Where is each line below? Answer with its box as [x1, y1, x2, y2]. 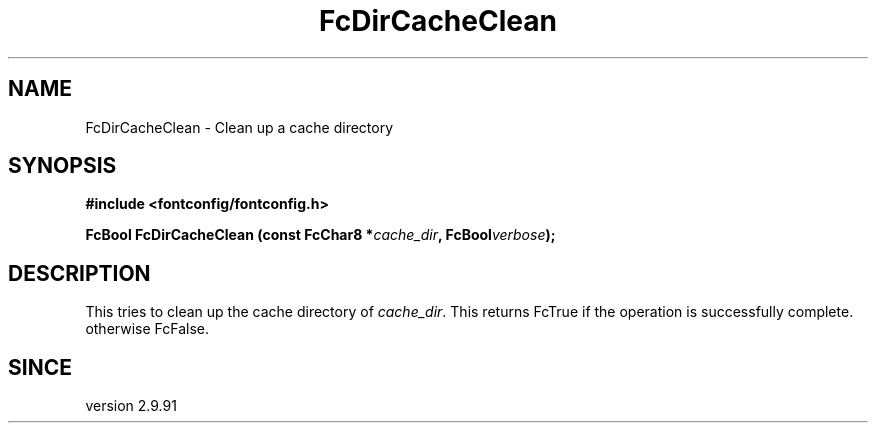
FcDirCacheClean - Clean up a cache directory [85, 118, 394, 136]
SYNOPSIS [8, 153, 117, 179]
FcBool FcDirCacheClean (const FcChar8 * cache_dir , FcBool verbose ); [85, 226, 556, 244]
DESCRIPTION [8, 260, 151, 286]
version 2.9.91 [85, 397, 177, 415]
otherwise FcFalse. [85, 320, 209, 338]
